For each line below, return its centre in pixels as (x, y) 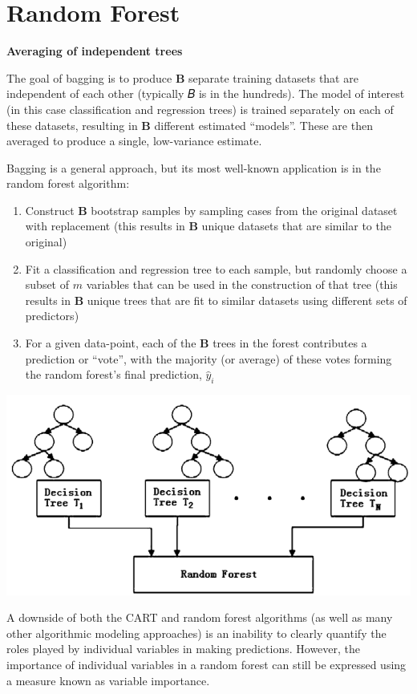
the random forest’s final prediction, (113, 374)
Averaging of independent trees (95, 51)
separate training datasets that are (273, 77)
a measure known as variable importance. (108, 680)
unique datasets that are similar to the (296, 226)
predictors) (52, 316)
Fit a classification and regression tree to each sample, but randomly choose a (216, 268)
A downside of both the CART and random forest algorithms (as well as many (200, 617)
